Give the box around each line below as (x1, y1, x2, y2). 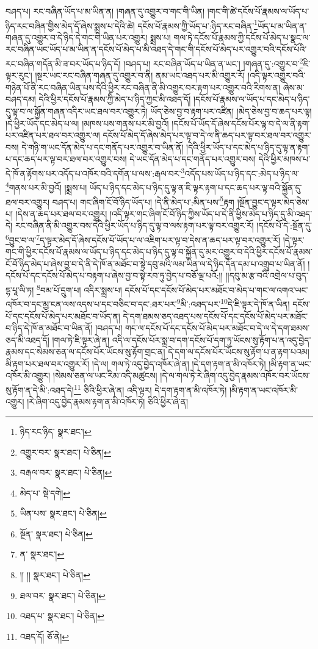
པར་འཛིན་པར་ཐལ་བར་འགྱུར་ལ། (5, 129, 100, 142)
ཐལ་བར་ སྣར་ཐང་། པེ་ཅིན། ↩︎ (20, 589, 106, 601)
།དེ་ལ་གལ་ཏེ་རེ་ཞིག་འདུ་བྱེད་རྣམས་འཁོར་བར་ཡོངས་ (160, 369, 310, 382)
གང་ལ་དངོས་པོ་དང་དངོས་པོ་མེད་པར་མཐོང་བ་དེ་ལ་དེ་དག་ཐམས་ (125, 321, 310, 334)
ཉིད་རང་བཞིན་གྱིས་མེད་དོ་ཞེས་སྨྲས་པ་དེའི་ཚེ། (5, 19, 135, 32)
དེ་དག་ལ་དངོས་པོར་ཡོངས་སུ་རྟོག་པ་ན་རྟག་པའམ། (168, 345, 309, 358)
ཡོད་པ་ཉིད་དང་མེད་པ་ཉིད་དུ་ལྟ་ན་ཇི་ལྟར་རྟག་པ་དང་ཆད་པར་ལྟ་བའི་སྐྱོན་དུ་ (90, 181, 302, 193)
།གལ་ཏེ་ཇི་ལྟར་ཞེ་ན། (52, 333, 109, 346)
